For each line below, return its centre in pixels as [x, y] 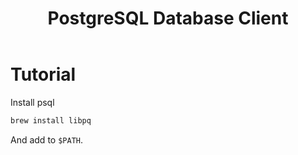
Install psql [32, 102]
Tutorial [43, 74]
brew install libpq [51, 120]
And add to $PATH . [47, 139]
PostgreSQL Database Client [168, 18]
